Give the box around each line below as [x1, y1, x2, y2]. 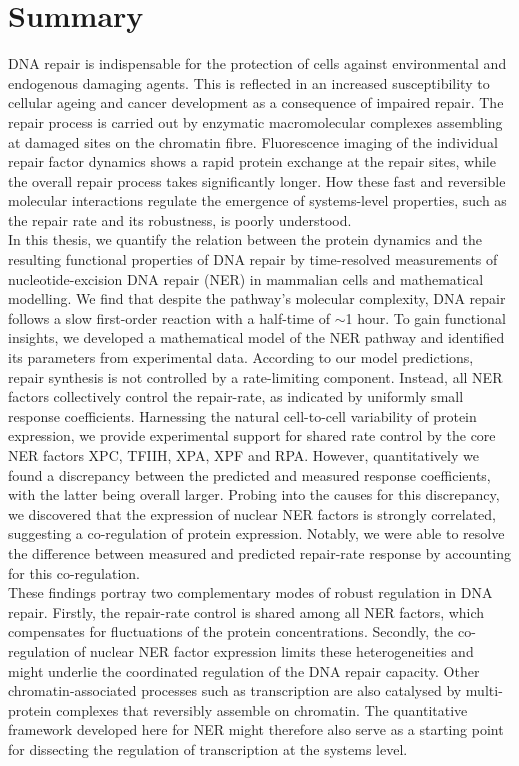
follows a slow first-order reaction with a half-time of [8, 307, 330, 328]
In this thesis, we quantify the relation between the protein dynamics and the [8, 229, 483, 250]
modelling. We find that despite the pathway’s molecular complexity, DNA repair [8, 288, 506, 309]
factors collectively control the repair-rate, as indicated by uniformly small [8, 386, 464, 407]
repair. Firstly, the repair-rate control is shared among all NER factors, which [8, 601, 485, 622]
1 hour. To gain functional [345, 307, 506, 328]
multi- [465, 680, 503, 701]
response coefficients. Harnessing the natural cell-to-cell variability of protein [8, 405, 477, 426]
